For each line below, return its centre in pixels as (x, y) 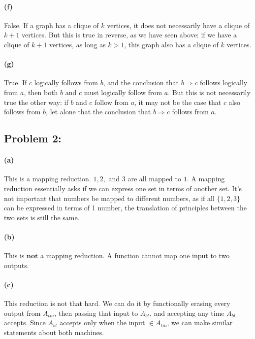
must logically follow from (123, 92)
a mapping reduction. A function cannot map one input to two (135, 255)
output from (22, 313)
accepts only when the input (102, 322)
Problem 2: (33, 138)
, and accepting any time (187, 313)
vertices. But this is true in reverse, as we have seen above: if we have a (129, 35)
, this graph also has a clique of (171, 44)
